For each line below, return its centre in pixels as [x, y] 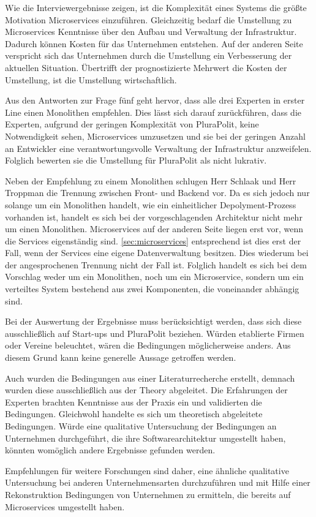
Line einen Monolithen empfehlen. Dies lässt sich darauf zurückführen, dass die [153, 112]
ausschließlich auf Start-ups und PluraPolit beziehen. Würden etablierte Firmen [155, 333]
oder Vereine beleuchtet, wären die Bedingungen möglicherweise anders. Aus [148, 345]
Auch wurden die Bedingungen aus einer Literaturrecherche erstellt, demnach [150, 378]
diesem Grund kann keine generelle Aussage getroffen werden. [121, 357]
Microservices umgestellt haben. [65, 506]
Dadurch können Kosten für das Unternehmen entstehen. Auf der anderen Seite [154, 43]
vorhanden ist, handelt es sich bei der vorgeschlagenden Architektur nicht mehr [154, 217]
